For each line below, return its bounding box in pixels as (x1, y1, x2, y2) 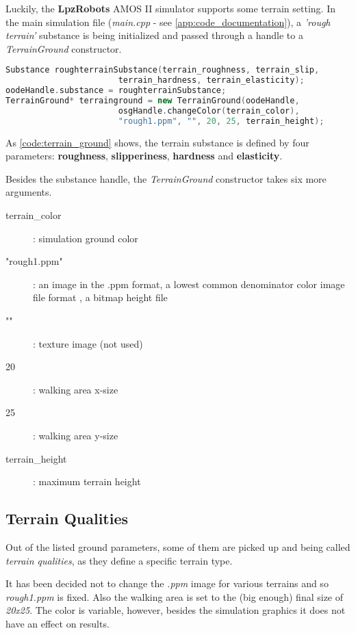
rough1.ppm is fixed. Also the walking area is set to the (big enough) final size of (5, 589, 344, 604)
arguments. (5, 185, 52, 199)
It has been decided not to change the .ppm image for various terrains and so (5, 576, 329, 591)
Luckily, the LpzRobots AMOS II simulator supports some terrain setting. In (5, 1, 335, 15)
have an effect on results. (5, 616, 110, 630)
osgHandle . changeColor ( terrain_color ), (118, 105, 300, 116)
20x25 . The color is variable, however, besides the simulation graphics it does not (5, 603, 346, 617)
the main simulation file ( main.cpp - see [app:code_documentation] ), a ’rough (5, 14, 331, 29)
